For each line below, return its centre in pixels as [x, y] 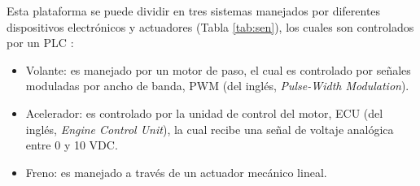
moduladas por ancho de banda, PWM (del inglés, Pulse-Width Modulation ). [217, 86]
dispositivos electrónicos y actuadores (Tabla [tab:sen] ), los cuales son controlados [210, 26]
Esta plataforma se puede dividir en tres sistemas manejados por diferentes [194, 11]
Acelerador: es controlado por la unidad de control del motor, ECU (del [204, 112]
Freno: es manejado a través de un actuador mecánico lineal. [176, 172]
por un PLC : [40, 43]
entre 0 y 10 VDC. [72, 145]
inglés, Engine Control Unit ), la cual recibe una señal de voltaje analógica [210, 129]
